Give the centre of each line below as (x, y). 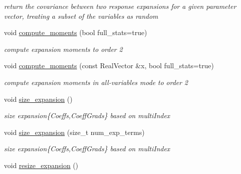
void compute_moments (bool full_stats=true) (76, 32)
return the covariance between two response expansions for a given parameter (120, 6)
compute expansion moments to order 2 (63, 49)
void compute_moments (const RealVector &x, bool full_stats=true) (109, 65)
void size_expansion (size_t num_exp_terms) (74, 132)
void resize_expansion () (41, 165)
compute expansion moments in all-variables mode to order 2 (96, 82)
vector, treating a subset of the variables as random (81, 16)
